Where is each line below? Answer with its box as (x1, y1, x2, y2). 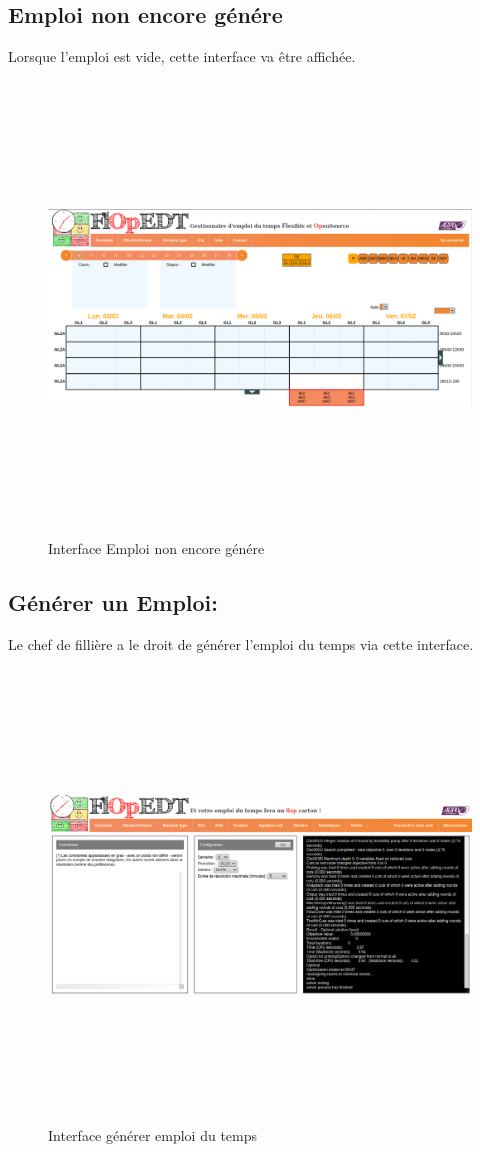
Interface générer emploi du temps (48, 1125, 258, 1146)
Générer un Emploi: (8, 586, 219, 617)
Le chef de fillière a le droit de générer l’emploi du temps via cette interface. (8, 633, 474, 654)
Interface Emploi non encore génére (48, 537, 265, 558)
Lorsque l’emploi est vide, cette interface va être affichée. (8, 46, 356, 67)
